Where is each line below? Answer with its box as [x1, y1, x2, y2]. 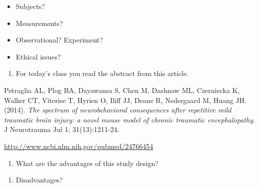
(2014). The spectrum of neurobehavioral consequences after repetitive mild [4, 104, 231, 115]
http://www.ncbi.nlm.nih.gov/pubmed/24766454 [4, 140, 153, 151]
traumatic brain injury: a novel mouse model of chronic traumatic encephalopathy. [4, 114, 255, 124]
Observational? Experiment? [15, 34, 103, 45]
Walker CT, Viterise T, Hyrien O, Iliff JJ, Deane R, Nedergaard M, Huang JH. [4, 94, 247, 105]
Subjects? [15, 1, 45, 11]
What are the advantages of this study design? [15, 157, 158, 168]
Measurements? [15, 17, 63, 28]
